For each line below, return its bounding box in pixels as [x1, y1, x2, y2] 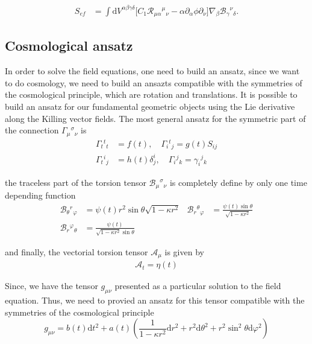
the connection [5, 124, 59, 136]
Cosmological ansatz [5, 36, 133, 55]
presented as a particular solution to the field [114, 279, 281, 292]
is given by [164, 245, 204, 258]
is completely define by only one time [169, 176, 307, 188]
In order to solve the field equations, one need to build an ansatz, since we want [5, 65, 300, 77]
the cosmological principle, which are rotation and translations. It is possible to [5, 88, 298, 101]
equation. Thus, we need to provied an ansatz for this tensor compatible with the [5, 293, 305, 306]
